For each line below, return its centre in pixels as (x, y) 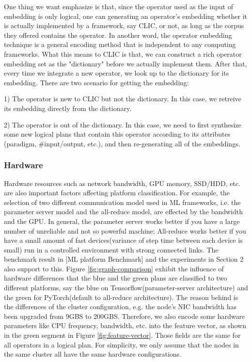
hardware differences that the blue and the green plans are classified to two (116, 278)
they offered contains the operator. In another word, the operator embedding (118, 35)
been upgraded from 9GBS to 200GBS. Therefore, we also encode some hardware (125, 316)
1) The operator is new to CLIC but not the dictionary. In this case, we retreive (123, 99)
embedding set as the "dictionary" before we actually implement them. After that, (126, 63)
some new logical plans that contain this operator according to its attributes (117, 134)
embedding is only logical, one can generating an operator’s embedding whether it (126, 16)
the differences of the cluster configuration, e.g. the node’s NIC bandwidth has (120, 307)
